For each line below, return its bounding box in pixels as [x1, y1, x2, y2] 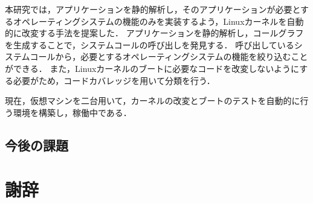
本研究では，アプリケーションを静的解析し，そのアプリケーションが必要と [5, 3, 301, 15]
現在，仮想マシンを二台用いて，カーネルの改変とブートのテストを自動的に [5, 94, 300, 107]
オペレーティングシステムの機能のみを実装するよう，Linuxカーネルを [13, 14, 287, 27]
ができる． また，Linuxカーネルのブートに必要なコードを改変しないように [5, 62, 300, 74]
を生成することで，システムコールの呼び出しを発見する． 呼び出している [5, 38, 294, 51]
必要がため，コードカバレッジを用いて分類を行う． [13, 74, 215, 86]
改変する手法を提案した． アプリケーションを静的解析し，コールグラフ [21, 27, 304, 39]
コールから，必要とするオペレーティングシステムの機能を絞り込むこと [30, 50, 308, 63]
